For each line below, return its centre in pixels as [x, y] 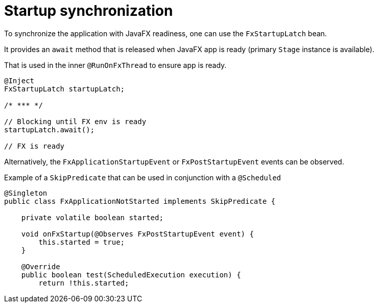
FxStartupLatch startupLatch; [65, 89]
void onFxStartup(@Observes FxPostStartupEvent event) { [137, 234]
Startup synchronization [89, 11]
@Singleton [26, 193]
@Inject [19, 80]
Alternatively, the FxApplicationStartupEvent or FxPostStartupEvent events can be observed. [174, 161]
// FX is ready [34, 146]
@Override [41, 266]
